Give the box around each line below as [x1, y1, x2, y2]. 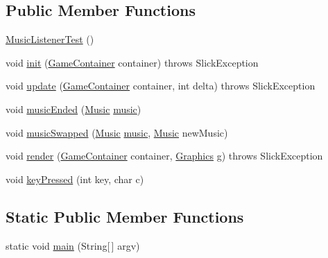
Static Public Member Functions [6, 205, 244, 227]
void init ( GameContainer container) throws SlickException [6, 55, 259, 69]
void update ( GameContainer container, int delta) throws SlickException [6, 78, 316, 93]
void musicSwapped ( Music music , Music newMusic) [6, 125, 228, 139]
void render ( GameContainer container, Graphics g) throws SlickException [6, 148, 323, 163]
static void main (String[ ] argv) [6, 238, 140, 252]
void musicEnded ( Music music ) [6, 101, 141, 116]
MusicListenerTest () [6, 32, 94, 46]
